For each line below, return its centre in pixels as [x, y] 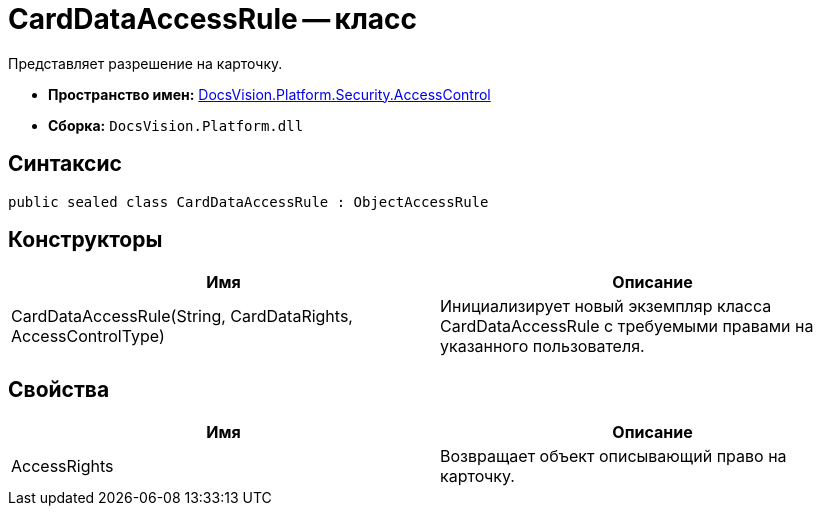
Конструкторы [85, 240]
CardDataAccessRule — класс [213, 19]
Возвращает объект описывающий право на [613, 456]
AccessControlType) [88, 336]
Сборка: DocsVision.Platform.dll [176, 125]
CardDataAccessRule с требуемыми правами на [627, 326]
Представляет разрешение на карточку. [145, 63]
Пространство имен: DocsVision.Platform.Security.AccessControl [269, 94]
